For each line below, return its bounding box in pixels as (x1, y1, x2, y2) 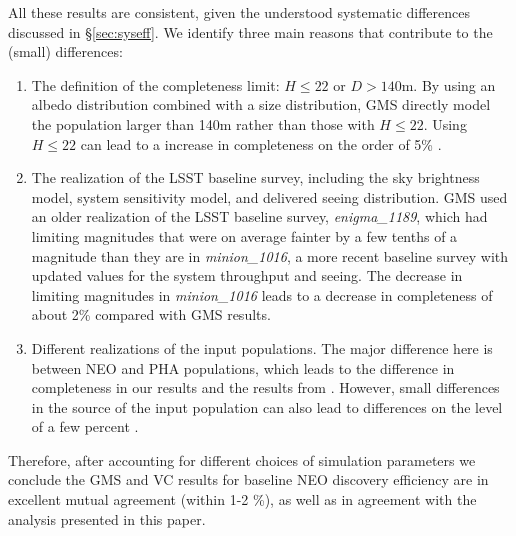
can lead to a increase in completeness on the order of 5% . (80, 133, 442, 154)
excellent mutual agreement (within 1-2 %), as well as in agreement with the (8, 489, 477, 510)
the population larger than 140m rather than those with (31, 113, 375, 134)
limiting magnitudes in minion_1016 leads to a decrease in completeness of (31, 284, 493, 305)
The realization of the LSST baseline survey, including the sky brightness (31, 167, 480, 188)
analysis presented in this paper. (8, 508, 206, 529)
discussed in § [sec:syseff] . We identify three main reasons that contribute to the (8, 21, 493, 42)
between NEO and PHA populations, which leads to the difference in (31, 357, 455, 378)
